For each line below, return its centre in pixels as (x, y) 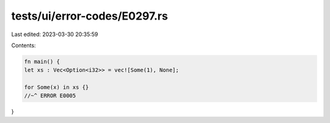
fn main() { (42, 61)
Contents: (24, 45)
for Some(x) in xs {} (57, 88)
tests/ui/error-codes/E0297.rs (90, 16)
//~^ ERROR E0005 (50, 96)
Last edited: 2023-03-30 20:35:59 (55, 34)
